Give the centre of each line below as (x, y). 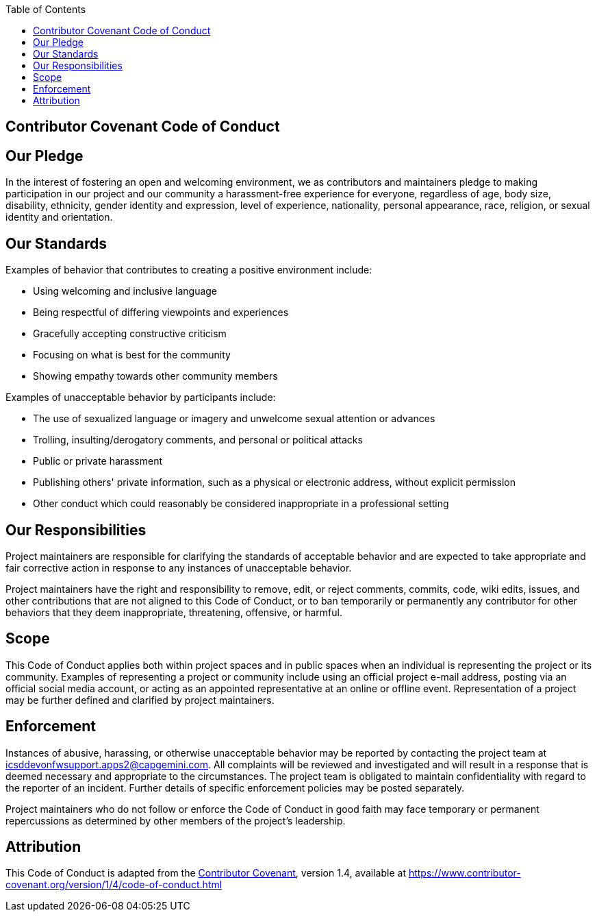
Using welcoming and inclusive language (125, 291)
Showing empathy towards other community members (155, 376)
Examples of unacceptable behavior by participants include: (141, 398)
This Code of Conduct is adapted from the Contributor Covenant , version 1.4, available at (206, 873)
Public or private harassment (98, 461)
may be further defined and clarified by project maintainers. (140, 700)
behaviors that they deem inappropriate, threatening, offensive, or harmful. (174, 612)
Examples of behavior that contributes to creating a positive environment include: (189, 270)
